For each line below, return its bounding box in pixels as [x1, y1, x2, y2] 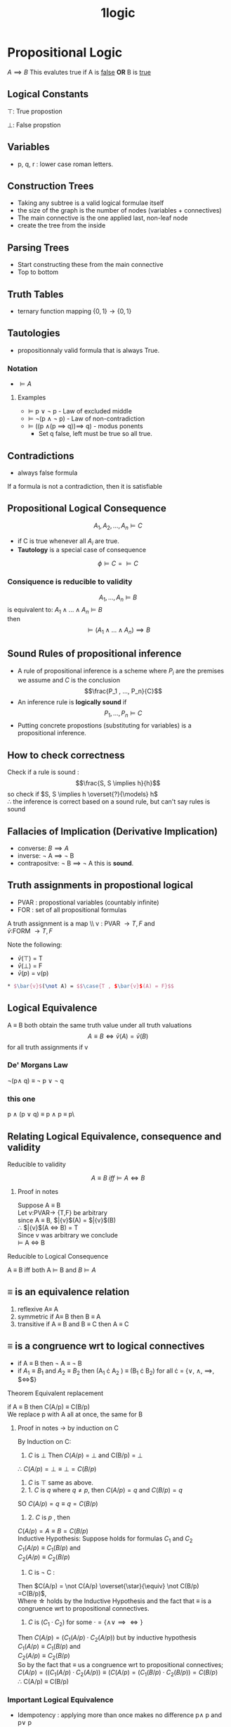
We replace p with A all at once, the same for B [7, 1410, 143, 1419]
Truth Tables [7, 288, 65, 300]
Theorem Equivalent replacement [7, 1389, 104, 1397]
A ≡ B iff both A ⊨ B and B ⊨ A [7, 1266, 96, 1274]
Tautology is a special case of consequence [17, 546, 147, 554]
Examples [17, 393, 46, 402]
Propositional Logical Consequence [7, 502, 166, 515]
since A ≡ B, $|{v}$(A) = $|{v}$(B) [17, 1216, 117, 1224]
